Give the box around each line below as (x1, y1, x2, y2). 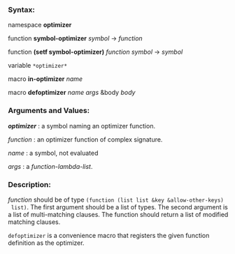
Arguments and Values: (8, 106, 90, 116)
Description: (8, 179, 51, 189)
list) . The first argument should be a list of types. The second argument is (10, 202, 228, 211)
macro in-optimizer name (8, 75, 83, 83)
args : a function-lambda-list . (8, 162, 93, 170)
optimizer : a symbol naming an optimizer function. (8, 121, 156, 130)
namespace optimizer (8, 21, 72, 29)
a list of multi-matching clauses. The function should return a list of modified (8, 210, 229, 218)
